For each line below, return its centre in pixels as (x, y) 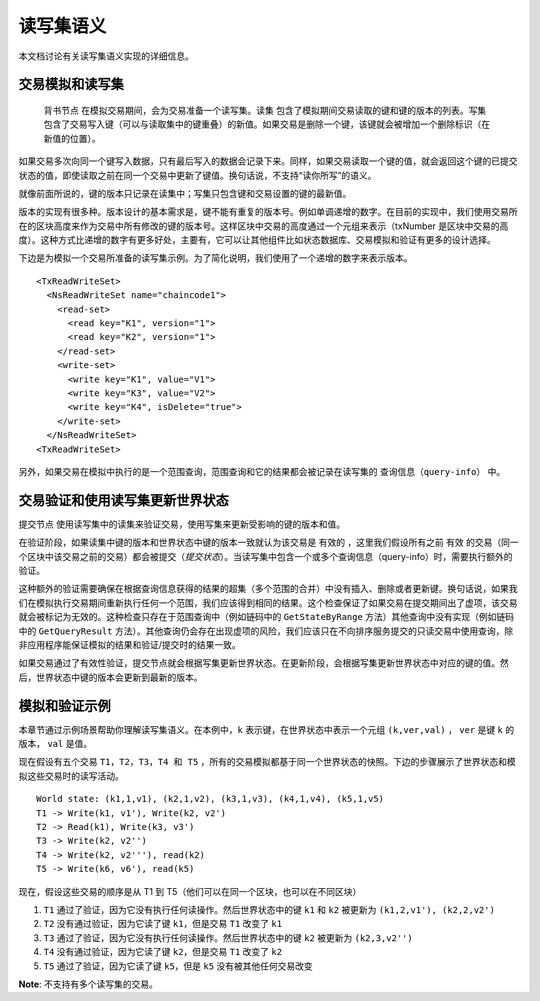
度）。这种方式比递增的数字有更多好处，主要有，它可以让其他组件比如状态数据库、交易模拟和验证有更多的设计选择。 (257, 240)
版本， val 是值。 (55, 744)
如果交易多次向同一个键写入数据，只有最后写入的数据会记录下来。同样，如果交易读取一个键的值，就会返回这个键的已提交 (268, 161)
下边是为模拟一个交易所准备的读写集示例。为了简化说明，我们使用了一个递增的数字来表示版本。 (215, 258)
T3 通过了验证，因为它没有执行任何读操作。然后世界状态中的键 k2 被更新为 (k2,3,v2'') (228, 937)
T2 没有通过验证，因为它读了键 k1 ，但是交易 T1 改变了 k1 (163, 924)
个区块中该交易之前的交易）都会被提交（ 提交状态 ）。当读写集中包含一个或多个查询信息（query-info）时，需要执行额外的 (266, 556)
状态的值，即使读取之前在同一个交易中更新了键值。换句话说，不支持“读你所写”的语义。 (197, 175)
